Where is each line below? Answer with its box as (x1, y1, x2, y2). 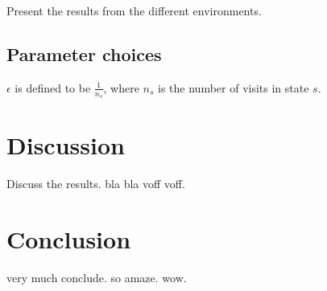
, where (103, 79, 139, 96)
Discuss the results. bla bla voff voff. (6, 175, 185, 192)
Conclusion (6, 222, 131, 255)
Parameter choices (6, 41, 162, 66)
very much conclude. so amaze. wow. (6, 268, 187, 285)
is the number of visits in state (158, 79, 309, 96)
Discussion (6, 129, 125, 162)
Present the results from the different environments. (6, 2, 262, 18)
